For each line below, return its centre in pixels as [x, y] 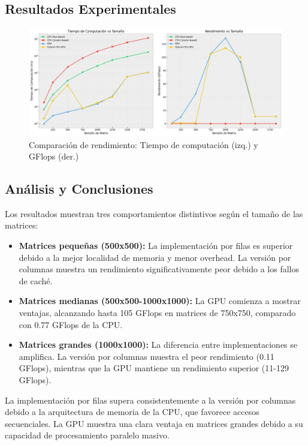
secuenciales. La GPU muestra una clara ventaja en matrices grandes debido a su [154, 423]
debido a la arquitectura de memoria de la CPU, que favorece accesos [132, 412]
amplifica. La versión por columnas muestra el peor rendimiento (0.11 [147, 356]
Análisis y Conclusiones [79, 189]
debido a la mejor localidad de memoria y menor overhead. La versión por [155, 257]
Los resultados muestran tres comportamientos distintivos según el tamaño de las [154, 213]
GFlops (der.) [54, 156]
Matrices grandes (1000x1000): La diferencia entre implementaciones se [158, 345]
